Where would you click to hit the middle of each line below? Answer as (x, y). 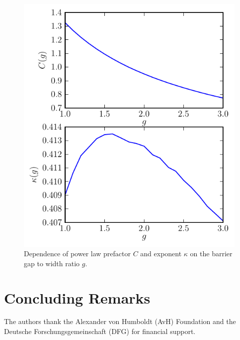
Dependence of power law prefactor (77, 254)
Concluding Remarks (77, 297)
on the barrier (211, 254)
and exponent (161, 254)
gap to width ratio (52, 263)
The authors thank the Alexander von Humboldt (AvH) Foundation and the (120, 321)
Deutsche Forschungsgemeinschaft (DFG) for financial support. (100, 331)
